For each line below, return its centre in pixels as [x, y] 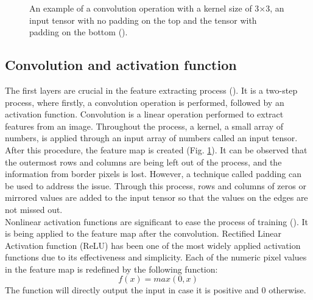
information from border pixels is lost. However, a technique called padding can [153, 174]
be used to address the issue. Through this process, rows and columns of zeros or [156, 185]
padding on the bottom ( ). [79, 32]
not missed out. [34, 209]
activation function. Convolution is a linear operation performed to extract [144, 114]
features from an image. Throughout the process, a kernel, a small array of [144, 126]
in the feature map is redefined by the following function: [111, 269]
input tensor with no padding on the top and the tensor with [143, 20]
